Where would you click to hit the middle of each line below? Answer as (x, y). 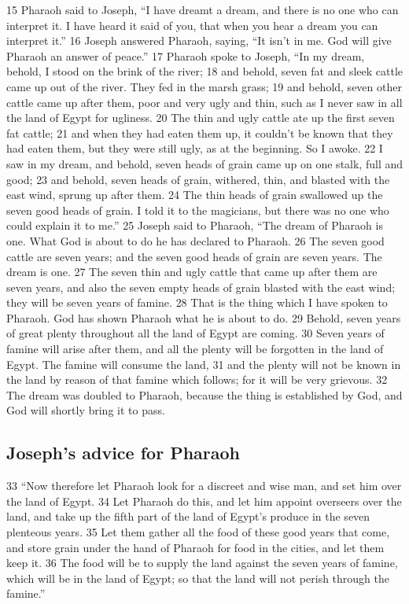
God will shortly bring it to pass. (86, 410)
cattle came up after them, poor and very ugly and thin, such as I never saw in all (204, 102)
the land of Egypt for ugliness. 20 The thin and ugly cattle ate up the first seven (201, 118)
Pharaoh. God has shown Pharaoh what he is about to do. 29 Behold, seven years (204, 317)
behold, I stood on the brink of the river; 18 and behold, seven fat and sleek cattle (204, 71)
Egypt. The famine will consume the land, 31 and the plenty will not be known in (204, 364)
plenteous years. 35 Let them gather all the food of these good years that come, (198, 532)
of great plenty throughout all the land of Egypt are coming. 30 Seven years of (195, 333)
